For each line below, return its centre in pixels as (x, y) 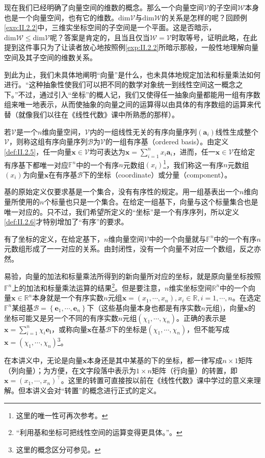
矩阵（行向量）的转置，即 (194, 370)
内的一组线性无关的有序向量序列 (143, 131)
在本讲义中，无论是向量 (43, 360)
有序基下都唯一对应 (36, 164)
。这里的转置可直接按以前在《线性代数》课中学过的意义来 (157, 380)
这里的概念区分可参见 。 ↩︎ (58, 449)
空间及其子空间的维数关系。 (50, 57)
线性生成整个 (237, 131)
